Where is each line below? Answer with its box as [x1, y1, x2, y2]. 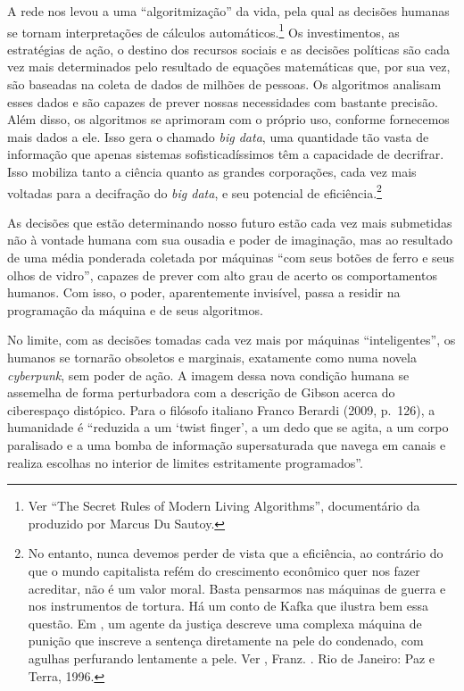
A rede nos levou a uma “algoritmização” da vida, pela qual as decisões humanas [7, 2, 450, 20]
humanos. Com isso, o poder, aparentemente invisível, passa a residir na [7, 283, 401, 302]
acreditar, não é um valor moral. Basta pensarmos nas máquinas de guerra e [28, 579, 446, 597]
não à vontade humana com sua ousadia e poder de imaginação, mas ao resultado [7, 230, 452, 249]
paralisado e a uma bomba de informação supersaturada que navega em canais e [7, 435, 446, 454]
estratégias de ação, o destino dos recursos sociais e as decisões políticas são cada [7, 39, 451, 58]
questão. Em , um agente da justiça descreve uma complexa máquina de [28, 613, 422, 632]
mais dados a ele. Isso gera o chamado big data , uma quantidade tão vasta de [7, 127, 429, 146]
